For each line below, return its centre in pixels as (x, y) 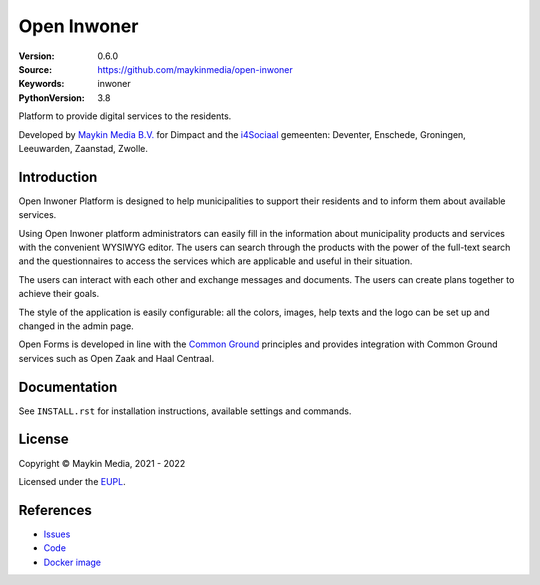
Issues (57, 534)
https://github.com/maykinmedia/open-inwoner (195, 69)
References (55, 510)
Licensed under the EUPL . (72, 481)
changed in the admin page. (76, 326)
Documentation (68, 386)
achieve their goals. (59, 294)
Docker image (72, 562)
